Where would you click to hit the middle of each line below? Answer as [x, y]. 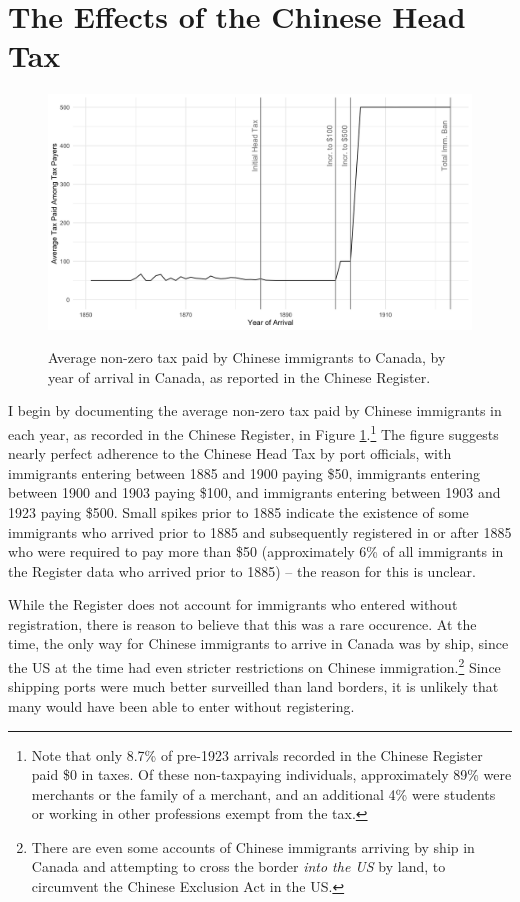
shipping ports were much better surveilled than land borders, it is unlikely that [253, 686]
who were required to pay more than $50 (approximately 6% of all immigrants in [256, 551]
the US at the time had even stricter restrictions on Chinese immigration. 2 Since [254, 665]
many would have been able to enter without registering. [181, 705]
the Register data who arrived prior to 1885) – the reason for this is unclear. [242, 570]
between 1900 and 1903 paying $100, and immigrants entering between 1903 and [254, 492]
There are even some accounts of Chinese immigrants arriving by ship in [253, 846]
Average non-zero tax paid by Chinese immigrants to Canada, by [247, 357]
